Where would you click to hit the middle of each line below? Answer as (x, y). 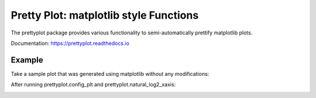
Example (27, 60)
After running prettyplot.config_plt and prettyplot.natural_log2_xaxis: (93, 85)
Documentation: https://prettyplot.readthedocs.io (70, 43)
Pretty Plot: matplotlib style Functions (105, 15)
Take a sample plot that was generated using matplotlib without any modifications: (110, 73)
